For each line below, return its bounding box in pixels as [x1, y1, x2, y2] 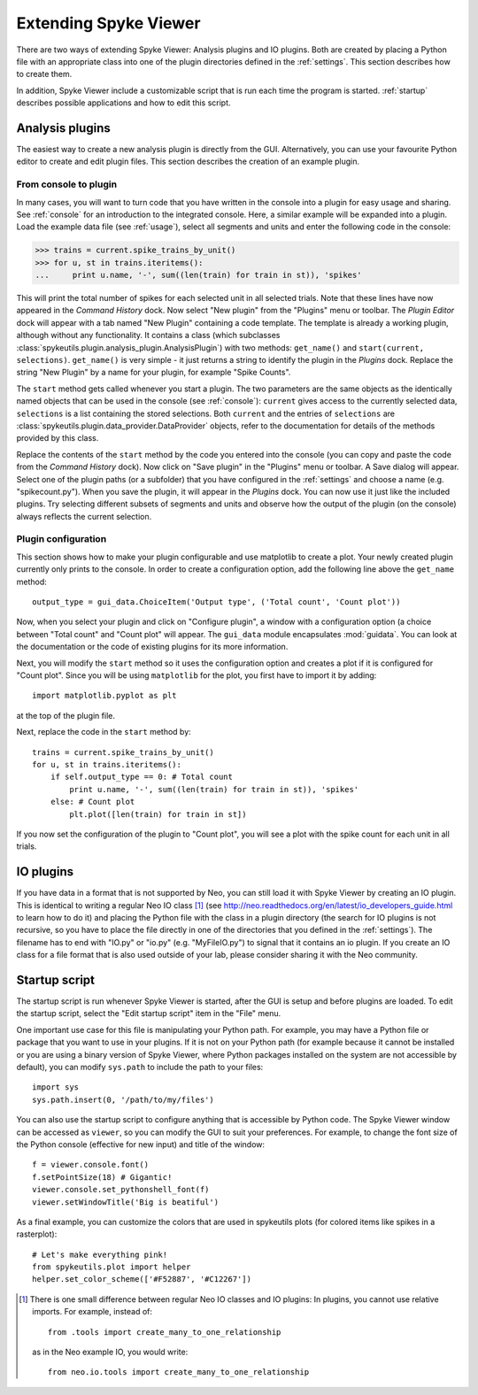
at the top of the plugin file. [16, 710, 115, 721]
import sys [32, 1083, 80, 1092]
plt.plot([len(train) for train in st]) [69, 809, 247, 819]
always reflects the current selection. [16, 511, 152, 521]
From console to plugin [16, 178, 118, 190]
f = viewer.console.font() [32, 1160, 150, 1170]
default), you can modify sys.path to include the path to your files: [16, 1062, 264, 1072]
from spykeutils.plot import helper [32, 1262, 191, 1272]
